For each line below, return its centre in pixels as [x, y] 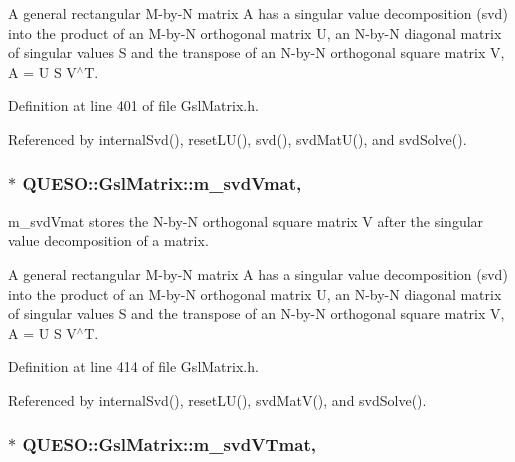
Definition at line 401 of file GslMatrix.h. [133, 105]
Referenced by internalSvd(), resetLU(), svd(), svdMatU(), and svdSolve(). [237, 138]
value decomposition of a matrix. [108, 240]
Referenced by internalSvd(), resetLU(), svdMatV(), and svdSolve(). [217, 399]
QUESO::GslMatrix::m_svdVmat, [162, 183]
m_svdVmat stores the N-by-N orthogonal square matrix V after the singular [246, 220]
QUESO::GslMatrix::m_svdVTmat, [169, 444]
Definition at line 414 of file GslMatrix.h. [133, 366]
